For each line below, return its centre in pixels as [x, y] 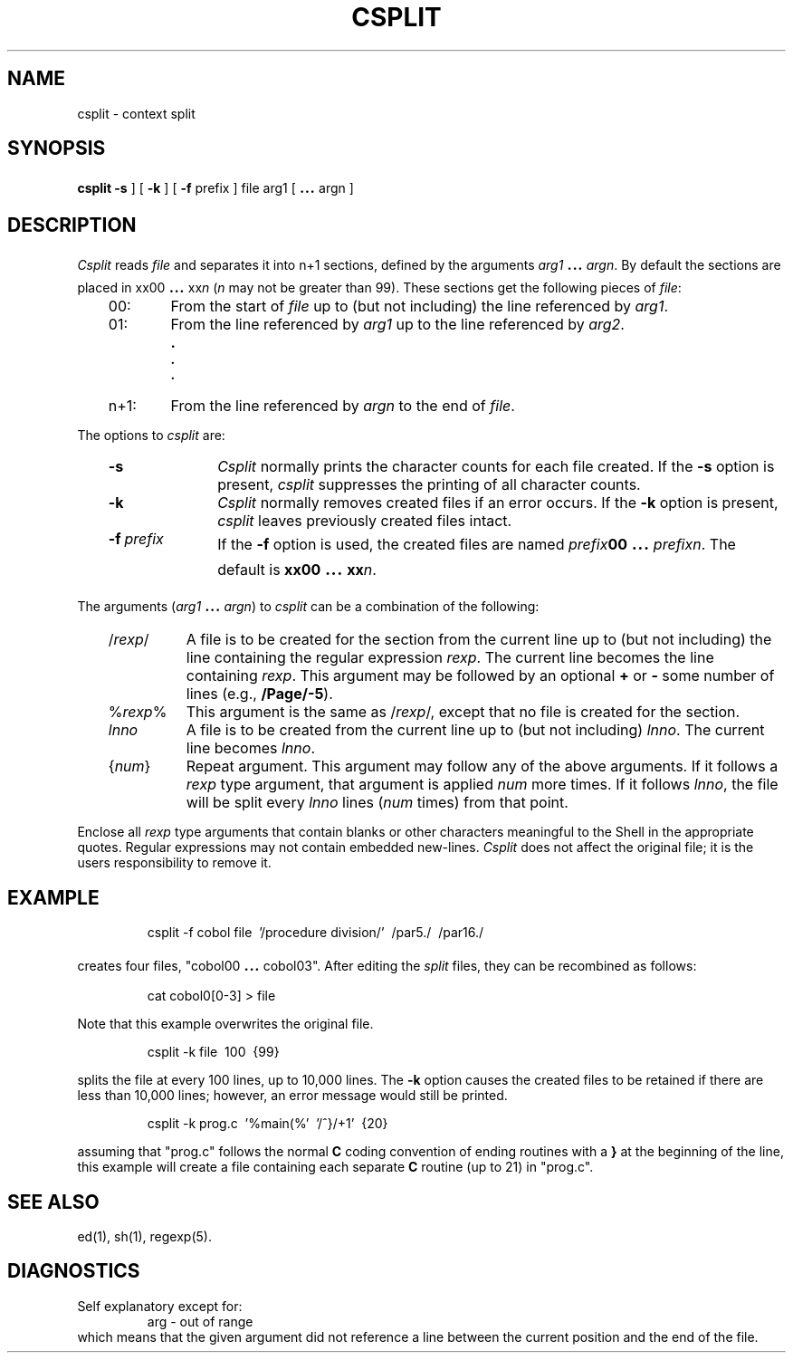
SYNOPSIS [57, 148]
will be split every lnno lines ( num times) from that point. [377, 803]
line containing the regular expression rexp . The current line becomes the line [450, 658]
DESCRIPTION [72, 225]
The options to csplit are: [151, 436]
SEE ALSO [53, 1202]
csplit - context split [136, 113]
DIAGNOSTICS [74, 1271]
